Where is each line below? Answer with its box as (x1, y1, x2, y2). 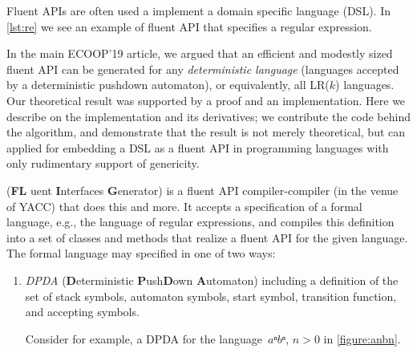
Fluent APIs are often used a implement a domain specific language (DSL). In (6, 2, 391, 18)
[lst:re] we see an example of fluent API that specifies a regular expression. (6, 18, 372, 34)
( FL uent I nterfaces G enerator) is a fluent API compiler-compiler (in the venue (6, 181, 399, 198)
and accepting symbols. (25, 303, 140, 320)
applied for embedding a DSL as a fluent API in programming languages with (6, 139, 389, 156)
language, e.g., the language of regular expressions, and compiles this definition (6, 213, 395, 230)
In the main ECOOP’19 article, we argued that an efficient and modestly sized (6, 45, 393, 62)
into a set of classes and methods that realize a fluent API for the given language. (6, 229, 408, 245)
